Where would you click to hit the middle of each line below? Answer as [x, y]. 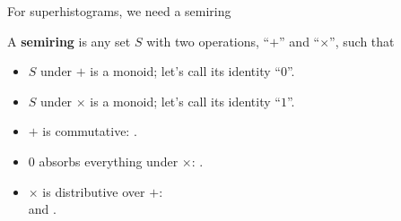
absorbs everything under [109, 161]
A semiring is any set [69, 41]
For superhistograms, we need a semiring [119, 11]
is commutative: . [90, 131]
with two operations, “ [208, 41]
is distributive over [94, 191]
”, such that [362, 41]
